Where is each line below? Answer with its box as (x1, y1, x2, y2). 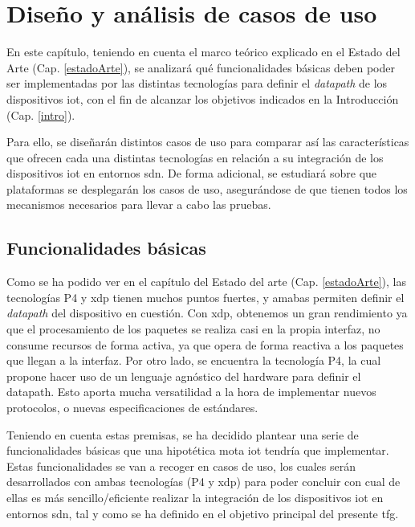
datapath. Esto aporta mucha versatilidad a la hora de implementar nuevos (6, 383, 376, 400)
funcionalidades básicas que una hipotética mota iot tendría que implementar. (6, 442, 389, 459)
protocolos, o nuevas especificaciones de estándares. (6, 399, 258, 416)
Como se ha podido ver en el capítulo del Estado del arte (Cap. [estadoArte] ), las (6, 273, 407, 290)
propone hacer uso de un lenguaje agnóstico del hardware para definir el (6, 367, 361, 384)
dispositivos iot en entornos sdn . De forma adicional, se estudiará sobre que (6, 165, 377, 182)
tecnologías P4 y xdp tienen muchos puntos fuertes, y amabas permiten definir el (6, 288, 405, 305)
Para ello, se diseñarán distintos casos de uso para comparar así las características (6, 133, 409, 150)
